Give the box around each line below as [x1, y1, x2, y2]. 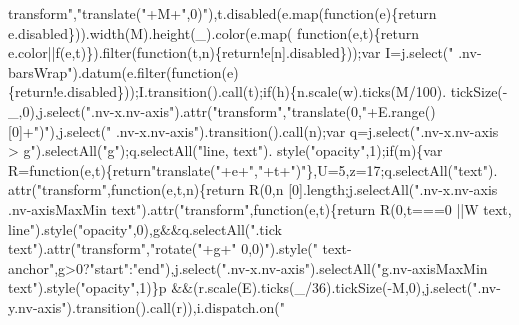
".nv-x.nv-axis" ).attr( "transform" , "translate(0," [85, 100, 368, 121]
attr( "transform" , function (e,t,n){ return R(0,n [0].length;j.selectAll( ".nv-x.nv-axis [8, 179, 498, 200]
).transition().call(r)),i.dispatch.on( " [66, 296, 285, 317]
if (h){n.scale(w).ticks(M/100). [263, 81, 447, 102]
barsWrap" [8, 61, 73, 82]
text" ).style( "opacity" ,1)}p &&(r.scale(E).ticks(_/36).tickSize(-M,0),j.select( [8, 277, 473, 298]
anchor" [8, 257, 55, 278]
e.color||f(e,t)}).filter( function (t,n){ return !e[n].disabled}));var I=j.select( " [8, 42, 454, 63]
